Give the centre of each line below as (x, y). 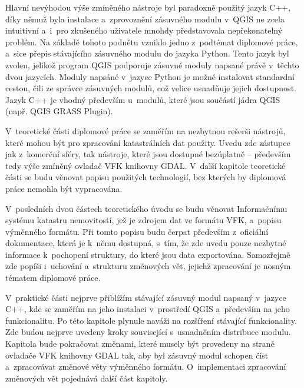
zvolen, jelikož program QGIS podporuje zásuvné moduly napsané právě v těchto (152, 64)
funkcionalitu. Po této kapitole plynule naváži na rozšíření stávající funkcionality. (151, 320)
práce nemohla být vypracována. (64, 188)
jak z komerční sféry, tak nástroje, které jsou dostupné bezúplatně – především (148, 154)
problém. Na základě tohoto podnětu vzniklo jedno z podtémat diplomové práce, (152, 42)
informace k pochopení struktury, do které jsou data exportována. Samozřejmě (148, 254)
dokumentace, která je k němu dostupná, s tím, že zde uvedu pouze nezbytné (146, 243)
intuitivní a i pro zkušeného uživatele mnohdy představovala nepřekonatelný (144, 30)
